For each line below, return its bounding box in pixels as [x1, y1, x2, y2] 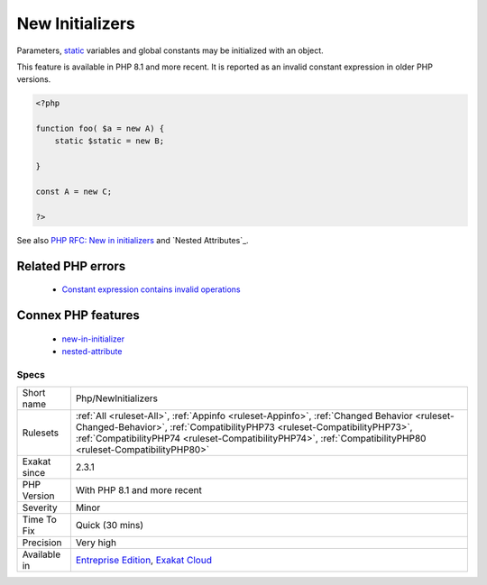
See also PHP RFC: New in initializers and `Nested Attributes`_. [16, 234, 249, 245]
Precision [22, 536, 62, 549]
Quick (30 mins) [75, 519, 144, 532]
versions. [16, 74, 51, 85]
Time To [22, 514, 58, 526]
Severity [22, 501, 58, 514]
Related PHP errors [16, 258, 126, 274]
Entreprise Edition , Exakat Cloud [75, 554, 212, 567]
